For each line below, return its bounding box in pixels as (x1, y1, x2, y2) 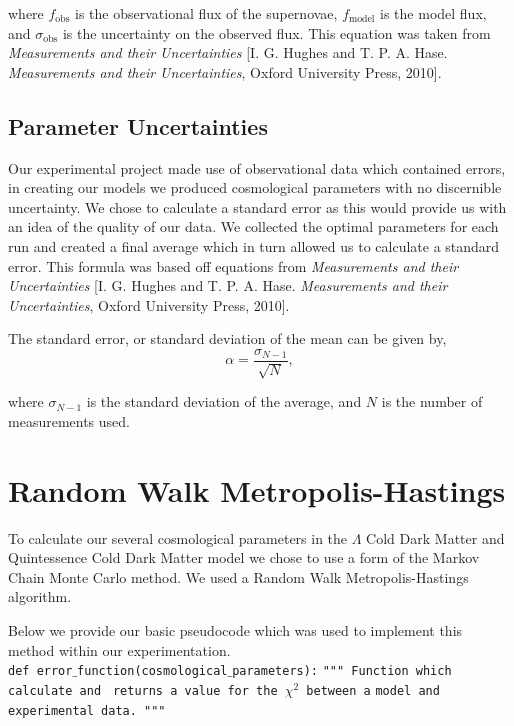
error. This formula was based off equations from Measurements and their (8, 255, 459, 276)
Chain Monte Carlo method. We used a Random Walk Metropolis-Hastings (8, 566, 469, 587)
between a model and (306, 683, 440, 698)
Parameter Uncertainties (8, 110, 268, 141)
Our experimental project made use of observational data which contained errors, (8, 157, 506, 178)
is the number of (381, 391, 483, 412)
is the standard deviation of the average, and (86, 391, 362, 412)
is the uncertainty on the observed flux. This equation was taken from (62, 22, 491, 43)
